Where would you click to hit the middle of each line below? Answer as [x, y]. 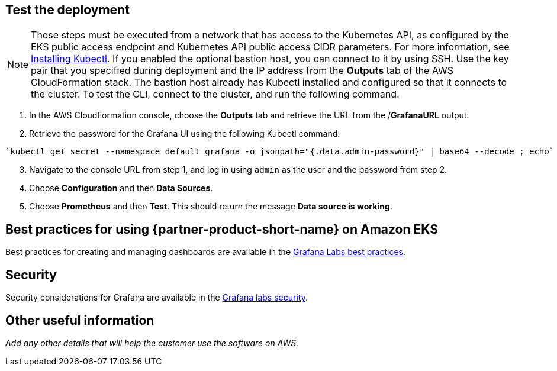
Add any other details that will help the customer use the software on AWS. [152, 343]
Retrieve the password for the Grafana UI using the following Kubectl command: [185, 134]
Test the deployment [67, 10]
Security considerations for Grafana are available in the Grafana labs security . [157, 298]
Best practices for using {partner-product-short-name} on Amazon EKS [222, 229]
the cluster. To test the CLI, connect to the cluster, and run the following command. [215, 94]
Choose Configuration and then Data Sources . [121, 188]
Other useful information [80, 320]
